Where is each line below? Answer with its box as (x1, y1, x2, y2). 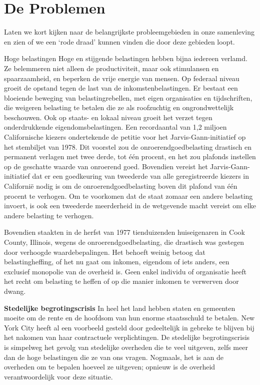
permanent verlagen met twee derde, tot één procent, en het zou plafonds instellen (4, 151, 256, 162)
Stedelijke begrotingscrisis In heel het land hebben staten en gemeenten (4, 302, 235, 313)
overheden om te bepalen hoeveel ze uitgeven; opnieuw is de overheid (4, 361, 215, 372)
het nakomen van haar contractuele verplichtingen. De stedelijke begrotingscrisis (4, 332, 250, 342)
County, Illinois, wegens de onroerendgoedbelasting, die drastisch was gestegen (4, 237, 244, 247)
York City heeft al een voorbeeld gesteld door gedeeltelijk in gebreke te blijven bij (4, 322, 254, 332)
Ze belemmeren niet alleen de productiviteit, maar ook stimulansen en (4, 63, 219, 73)
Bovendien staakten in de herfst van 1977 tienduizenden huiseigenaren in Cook (4, 227, 245, 237)
